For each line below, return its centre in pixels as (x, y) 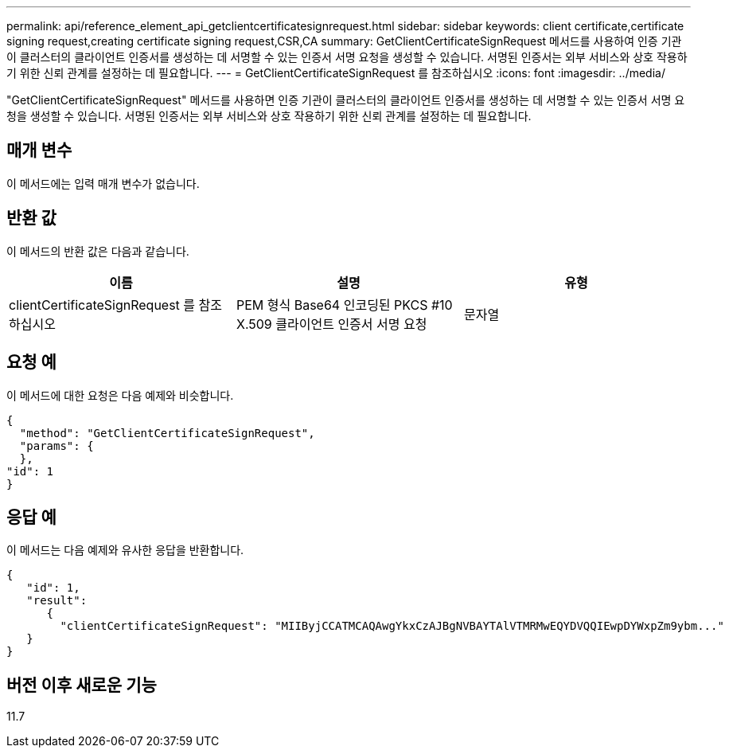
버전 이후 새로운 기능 (82, 685)
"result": (57, 601)
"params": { (57, 445)
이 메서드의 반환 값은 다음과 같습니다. (98, 251)
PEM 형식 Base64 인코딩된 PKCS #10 (344, 305)
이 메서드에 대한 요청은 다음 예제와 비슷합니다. (120, 395)
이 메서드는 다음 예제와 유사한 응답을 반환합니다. (125, 550)
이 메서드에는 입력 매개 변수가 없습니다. (103, 183)
